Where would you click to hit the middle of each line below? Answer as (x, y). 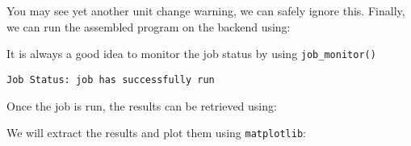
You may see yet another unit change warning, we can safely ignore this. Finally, (206, 10)
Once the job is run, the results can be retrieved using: (142, 105)
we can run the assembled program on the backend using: (149, 26)
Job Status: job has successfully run (111, 79)
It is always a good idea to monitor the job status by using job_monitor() (191, 54)
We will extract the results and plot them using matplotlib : (156, 133)
